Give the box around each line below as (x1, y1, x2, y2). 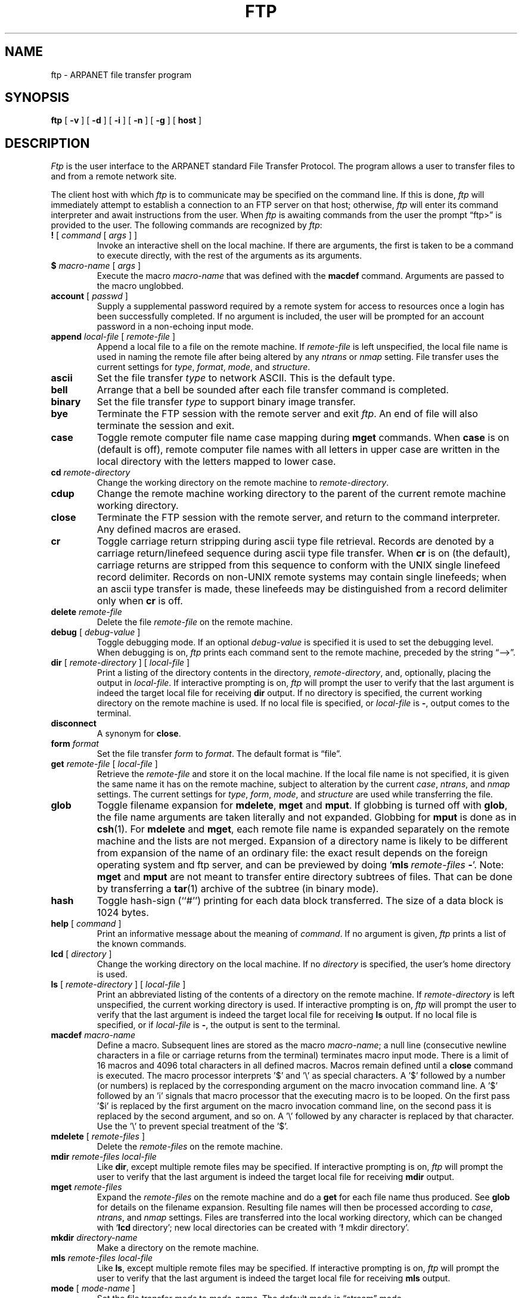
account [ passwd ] (51, 291, 128, 302)
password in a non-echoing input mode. (97, 321, 254, 332)
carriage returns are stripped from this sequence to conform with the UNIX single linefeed (97, 559, 501, 572)
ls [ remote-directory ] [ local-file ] (51, 979, 186, 990)
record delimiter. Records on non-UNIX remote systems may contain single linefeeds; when (97, 571, 507, 583)
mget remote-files (51, 1182, 122, 1193)
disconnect (51, 718, 97, 729)
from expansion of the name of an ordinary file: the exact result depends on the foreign (97, 847, 488, 859)
